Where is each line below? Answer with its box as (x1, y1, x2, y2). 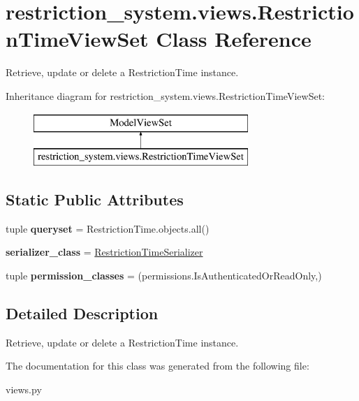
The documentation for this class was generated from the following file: (6, 358, 309, 373)
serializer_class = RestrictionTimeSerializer (6, 245, 203, 259)
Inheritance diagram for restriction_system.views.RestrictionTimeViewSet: (6, 88, 325, 103)
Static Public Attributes (6, 189, 184, 210)
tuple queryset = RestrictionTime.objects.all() (6, 221, 210, 235)
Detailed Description (6, 302, 159, 324)
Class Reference (156, 24, 312, 53)
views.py (6, 382, 42, 397)
